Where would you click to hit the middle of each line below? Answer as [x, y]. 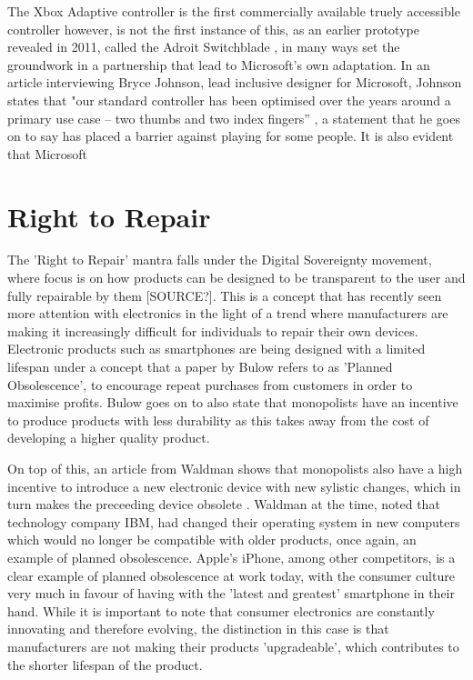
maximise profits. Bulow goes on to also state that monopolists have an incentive [233, 402]
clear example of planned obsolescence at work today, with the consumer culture [231, 575]
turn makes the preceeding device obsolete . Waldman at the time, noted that [224, 504]
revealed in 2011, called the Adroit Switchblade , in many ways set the [204, 47]
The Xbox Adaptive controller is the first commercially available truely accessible [234, 11]
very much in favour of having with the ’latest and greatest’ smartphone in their [231, 593]
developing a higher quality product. [109, 438]
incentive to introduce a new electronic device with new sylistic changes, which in [234, 486]
